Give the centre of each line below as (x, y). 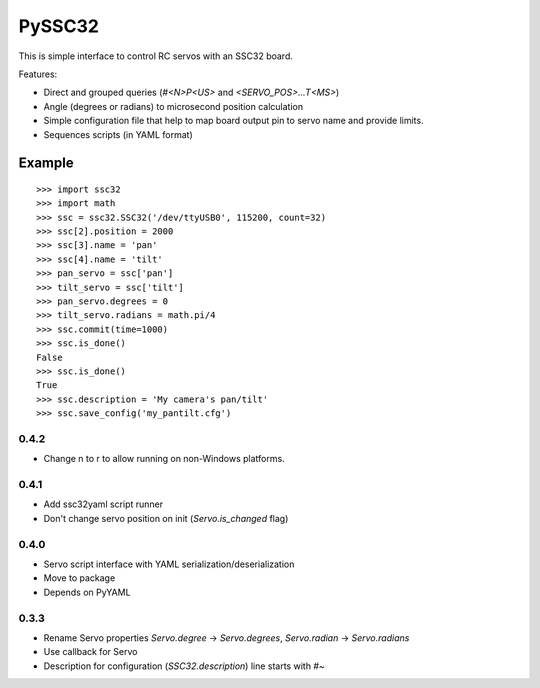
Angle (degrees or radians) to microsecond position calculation (173, 106)
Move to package (79, 578)
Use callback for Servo (90, 652)
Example (46, 163)
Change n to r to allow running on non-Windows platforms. (164, 459)
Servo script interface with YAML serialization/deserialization (169, 564)
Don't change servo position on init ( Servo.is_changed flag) (166, 518)
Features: (38, 74)
